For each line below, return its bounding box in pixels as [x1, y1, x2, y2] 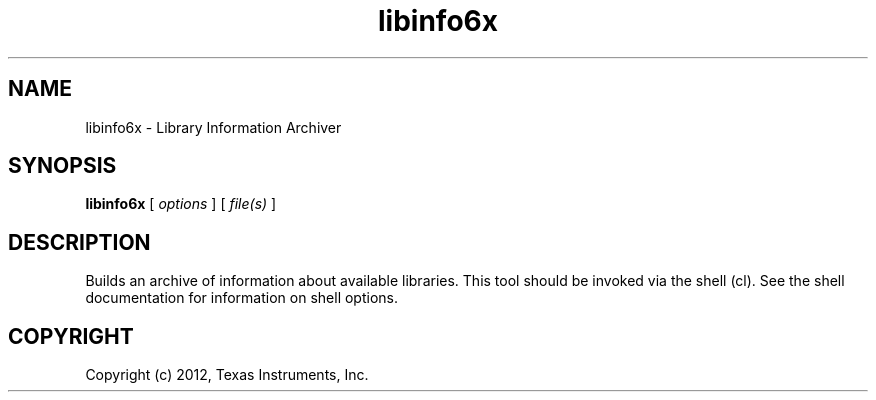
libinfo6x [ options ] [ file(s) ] [85, 195, 277, 213]
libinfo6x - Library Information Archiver [85, 118, 342, 136]
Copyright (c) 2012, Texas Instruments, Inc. [85, 366, 369, 384]
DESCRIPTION [8, 229, 151, 255]
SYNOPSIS [8, 153, 117, 179]
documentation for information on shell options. [85, 289, 398, 307]
